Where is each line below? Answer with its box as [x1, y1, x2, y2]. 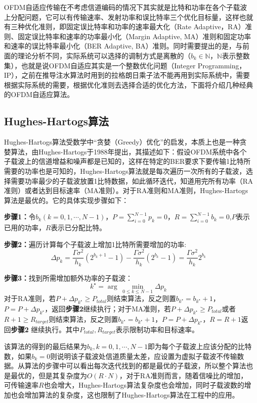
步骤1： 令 [4, 211, 36, 222]
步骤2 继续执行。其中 [11, 324, 80, 334]
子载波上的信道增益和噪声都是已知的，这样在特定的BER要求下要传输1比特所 [4, 156, 251, 166]
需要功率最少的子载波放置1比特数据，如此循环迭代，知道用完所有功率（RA [10, 175, 253, 186]
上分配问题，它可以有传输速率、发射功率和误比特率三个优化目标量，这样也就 [4, 11, 253, 22]
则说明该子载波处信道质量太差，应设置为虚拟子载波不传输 [50, 351, 237, 361]
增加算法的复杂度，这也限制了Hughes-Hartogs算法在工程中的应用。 [24, 390, 239, 400]
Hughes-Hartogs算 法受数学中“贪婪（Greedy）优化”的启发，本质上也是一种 [4, 137, 240, 147]
